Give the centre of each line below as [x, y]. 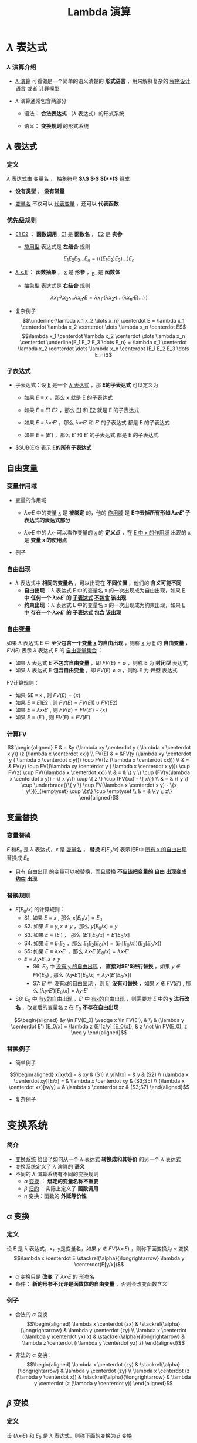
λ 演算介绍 [22, 67]
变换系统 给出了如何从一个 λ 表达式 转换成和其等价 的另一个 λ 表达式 [98, 1159]
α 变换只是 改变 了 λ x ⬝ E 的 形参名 [55, 1276]
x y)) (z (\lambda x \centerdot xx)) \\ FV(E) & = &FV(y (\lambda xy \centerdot [99, 754]
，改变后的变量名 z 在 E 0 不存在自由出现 [70, 1008]
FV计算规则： [23, 683]
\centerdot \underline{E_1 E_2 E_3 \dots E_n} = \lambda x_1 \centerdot [103, 342]
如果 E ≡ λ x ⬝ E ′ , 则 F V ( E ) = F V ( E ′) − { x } [61, 710]
